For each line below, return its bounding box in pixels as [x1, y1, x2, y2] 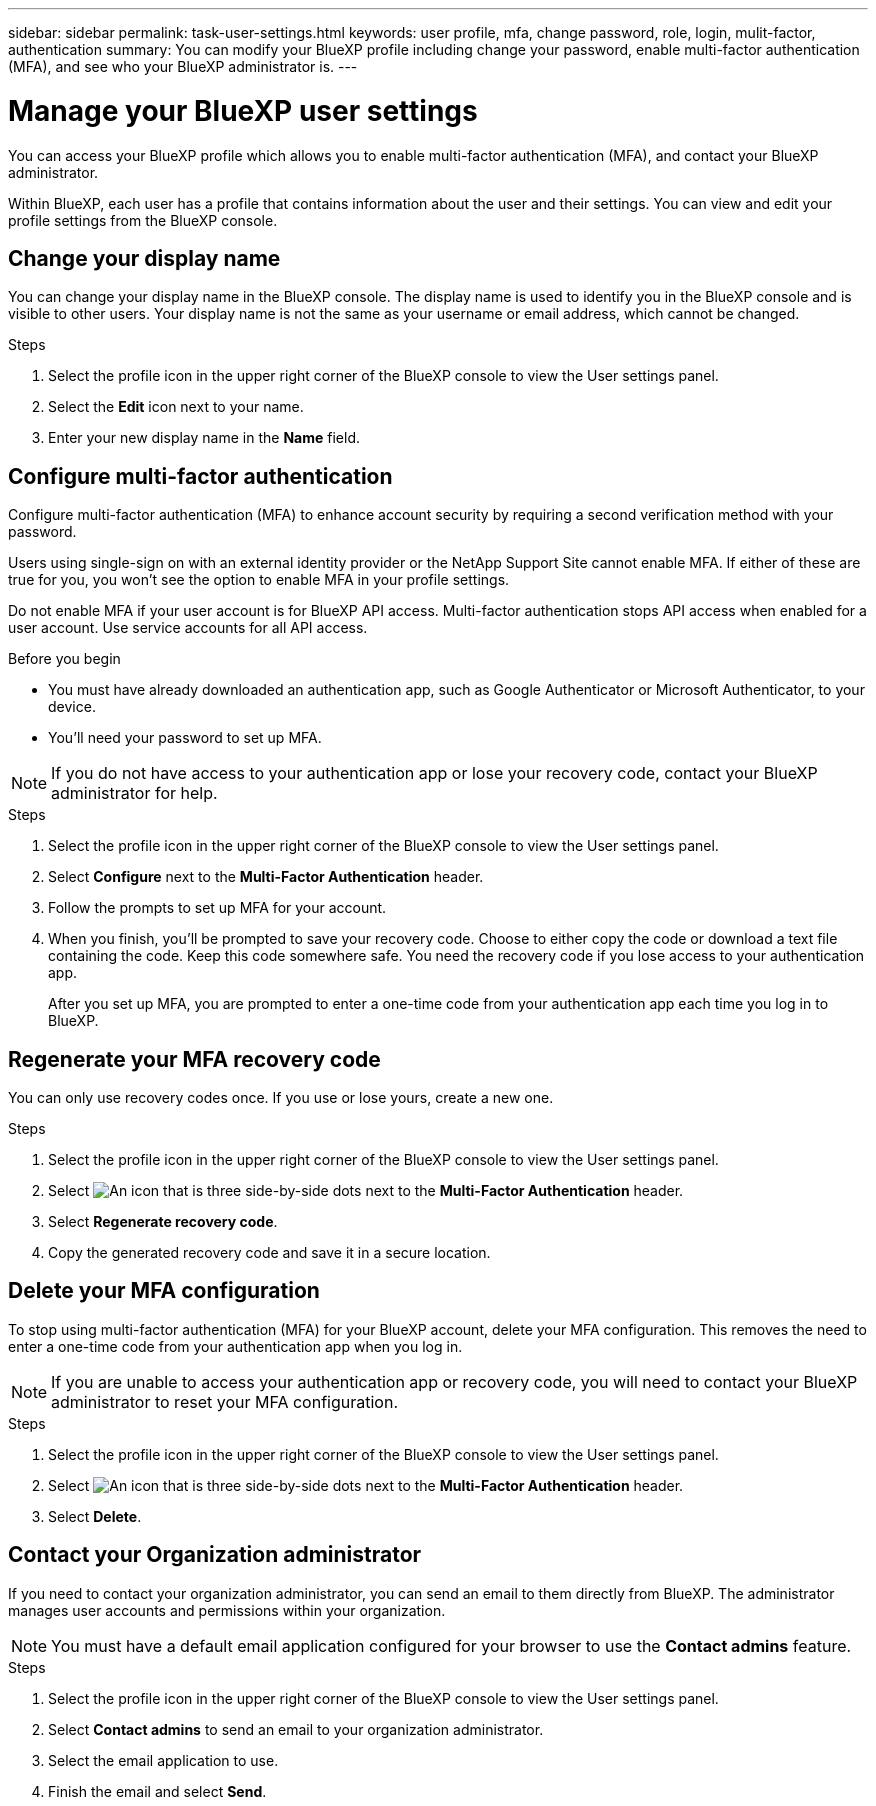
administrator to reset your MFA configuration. [51, 1391, 398, 1412]
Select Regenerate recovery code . [48, 1213, 278, 1231]
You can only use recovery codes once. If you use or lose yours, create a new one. [8, 1089, 554, 1107]
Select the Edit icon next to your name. [48, 398, 304, 416]
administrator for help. [51, 783, 218, 804]
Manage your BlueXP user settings [8, 93, 478, 128]
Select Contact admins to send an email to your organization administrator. [48, 1720, 544, 1738]
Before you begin [8, 650, 121, 668]
